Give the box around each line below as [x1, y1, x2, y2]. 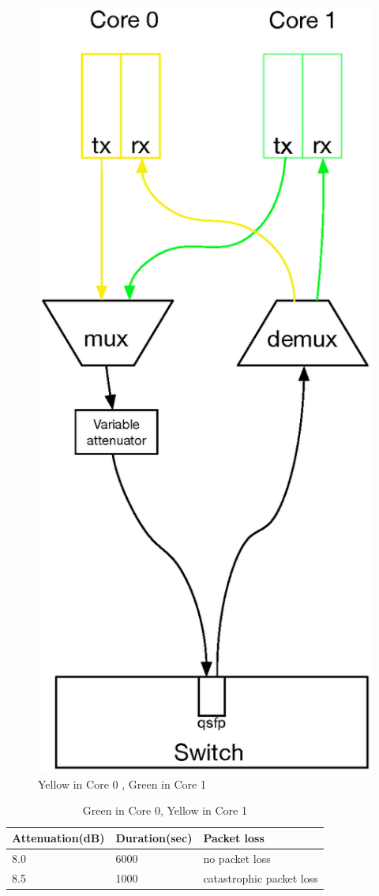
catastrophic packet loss [203, 869, 318, 886]
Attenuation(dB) [12, 830, 105, 846]
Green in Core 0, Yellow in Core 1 [82, 802, 247, 819]
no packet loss [203, 849, 271, 866]
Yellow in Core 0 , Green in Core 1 [38, 775, 206, 792]
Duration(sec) [115, 830, 193, 846]
